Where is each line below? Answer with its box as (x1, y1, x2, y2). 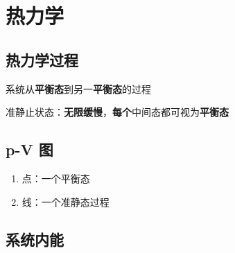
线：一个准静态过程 (21, 194, 110, 209)
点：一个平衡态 (21, 171, 90, 185)
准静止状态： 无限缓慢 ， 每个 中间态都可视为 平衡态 (6, 105, 229, 119)
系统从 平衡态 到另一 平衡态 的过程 (6, 81, 151, 96)
